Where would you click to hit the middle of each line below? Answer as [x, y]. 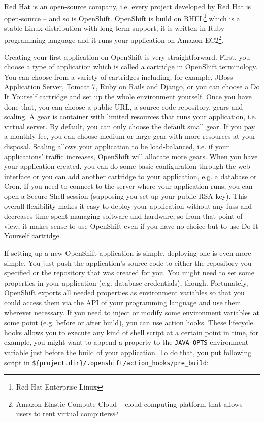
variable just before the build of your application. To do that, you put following [128, 352]
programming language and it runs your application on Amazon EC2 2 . [114, 39]
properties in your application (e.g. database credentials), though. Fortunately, [126, 282]
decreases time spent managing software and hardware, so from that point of [123, 216]
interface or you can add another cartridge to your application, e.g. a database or [130, 176]
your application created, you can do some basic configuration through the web [127, 166]
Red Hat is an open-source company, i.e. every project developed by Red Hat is [128, 6]
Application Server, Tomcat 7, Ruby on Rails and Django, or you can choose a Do [132, 86]
